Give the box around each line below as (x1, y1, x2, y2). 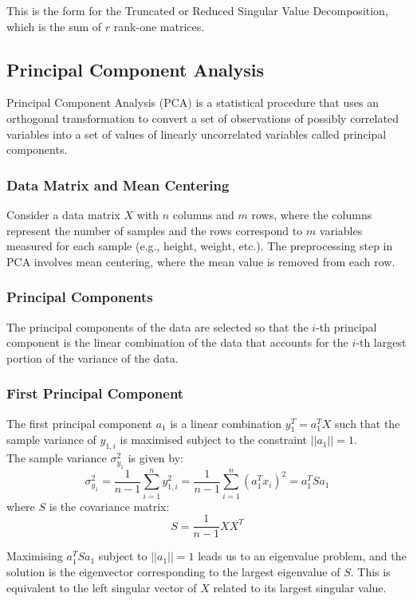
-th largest (356, 334, 407, 351)
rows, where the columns (251, 206, 372, 222)
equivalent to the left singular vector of (6, 579, 197, 595)
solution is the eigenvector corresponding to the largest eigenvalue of (6, 563, 340, 579)
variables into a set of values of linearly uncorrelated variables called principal (6, 125, 387, 142)
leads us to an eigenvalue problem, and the (198, 548, 407, 564)
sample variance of (6, 431, 96, 448)
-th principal (316, 318, 377, 335)
